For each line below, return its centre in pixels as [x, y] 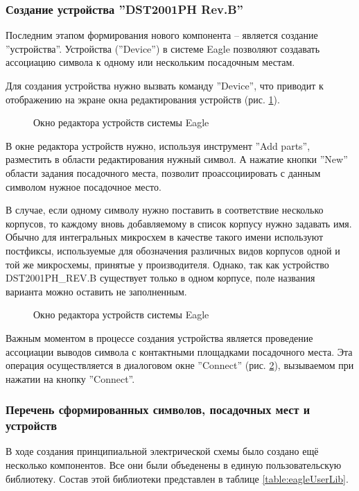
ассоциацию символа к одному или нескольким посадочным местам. [150, 62]
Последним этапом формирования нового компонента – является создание [162, 35]
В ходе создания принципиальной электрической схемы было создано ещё [162, 451]
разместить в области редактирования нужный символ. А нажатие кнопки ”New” [177, 159]
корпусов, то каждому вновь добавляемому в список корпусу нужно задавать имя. [179, 223]
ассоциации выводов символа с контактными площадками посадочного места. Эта [179, 351]
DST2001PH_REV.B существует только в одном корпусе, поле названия [160, 278]
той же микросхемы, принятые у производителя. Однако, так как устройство [167, 264]
